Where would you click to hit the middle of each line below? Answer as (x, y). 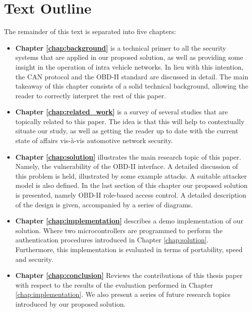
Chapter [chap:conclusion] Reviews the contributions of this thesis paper (129, 275)
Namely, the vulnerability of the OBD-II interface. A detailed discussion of (127, 166)
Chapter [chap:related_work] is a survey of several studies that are (122, 112)
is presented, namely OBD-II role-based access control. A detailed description (131, 195)
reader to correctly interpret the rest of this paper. (91, 95)
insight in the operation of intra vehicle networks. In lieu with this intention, (129, 66)
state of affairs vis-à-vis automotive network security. (94, 140)
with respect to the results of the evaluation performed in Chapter (114, 284)
